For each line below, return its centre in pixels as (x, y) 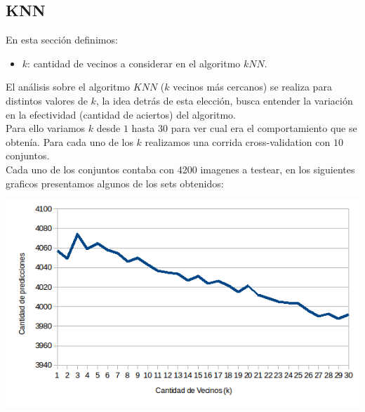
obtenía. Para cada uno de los (69, 141)
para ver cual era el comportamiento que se (264, 128)
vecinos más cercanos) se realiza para (252, 87)
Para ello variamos (46, 128)
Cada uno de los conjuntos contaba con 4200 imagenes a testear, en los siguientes (180, 169)
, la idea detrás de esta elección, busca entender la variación (224, 100)
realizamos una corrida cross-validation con (238, 141)
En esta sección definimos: (62, 40)
